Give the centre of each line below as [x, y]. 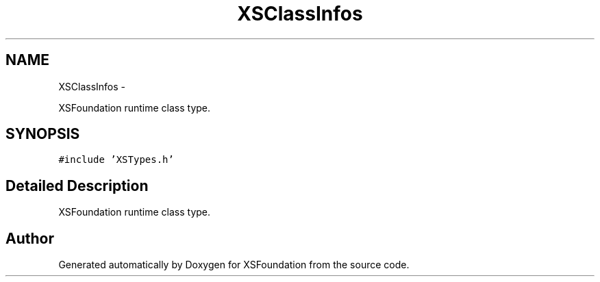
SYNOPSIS [43, 134]
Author [30, 238]
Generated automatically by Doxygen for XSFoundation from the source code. [234, 265]
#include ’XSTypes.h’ [116, 160]
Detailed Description [77, 185]
